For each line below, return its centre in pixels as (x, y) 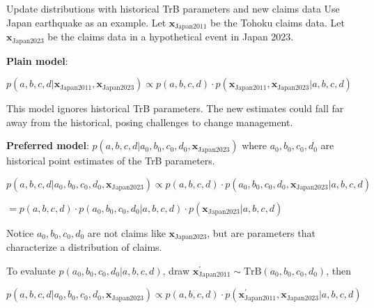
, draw (176, 270)
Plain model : (37, 60)
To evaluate (31, 270)
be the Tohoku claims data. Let (278, 22)
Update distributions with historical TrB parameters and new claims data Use (173, 8)
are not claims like (126, 232)
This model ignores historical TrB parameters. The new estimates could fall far (175, 108)
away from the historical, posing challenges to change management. (150, 122)
